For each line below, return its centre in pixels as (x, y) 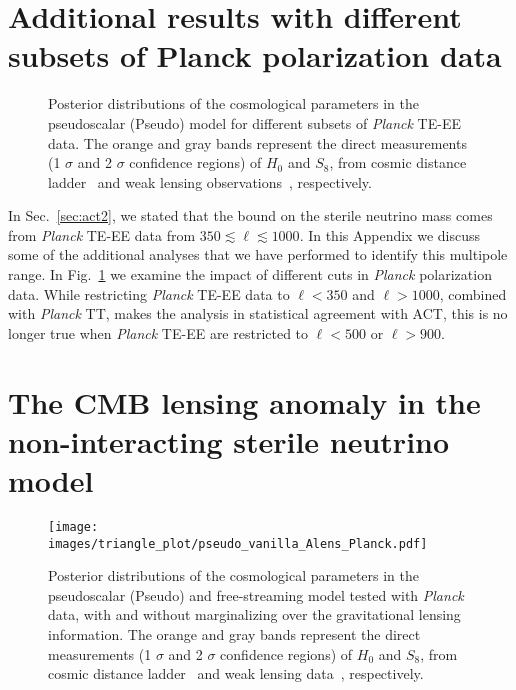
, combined (473, 293)
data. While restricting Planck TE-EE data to (149, 293)
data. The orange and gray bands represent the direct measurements (257, 142)
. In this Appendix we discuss (389, 234)
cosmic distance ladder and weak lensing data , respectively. (236, 673)
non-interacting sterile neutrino (229, 440)
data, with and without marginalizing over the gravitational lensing (254, 614)
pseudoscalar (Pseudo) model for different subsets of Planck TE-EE (254, 122)
